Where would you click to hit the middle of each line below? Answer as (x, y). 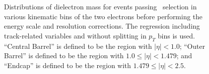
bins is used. (176, 35)
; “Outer (192, 46)
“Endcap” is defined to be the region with (68, 65)
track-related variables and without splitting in (75, 35)
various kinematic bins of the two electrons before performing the (103, 16)
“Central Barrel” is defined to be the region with (78, 46)
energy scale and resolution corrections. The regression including (102, 26)
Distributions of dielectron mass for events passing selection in (101, 6)
